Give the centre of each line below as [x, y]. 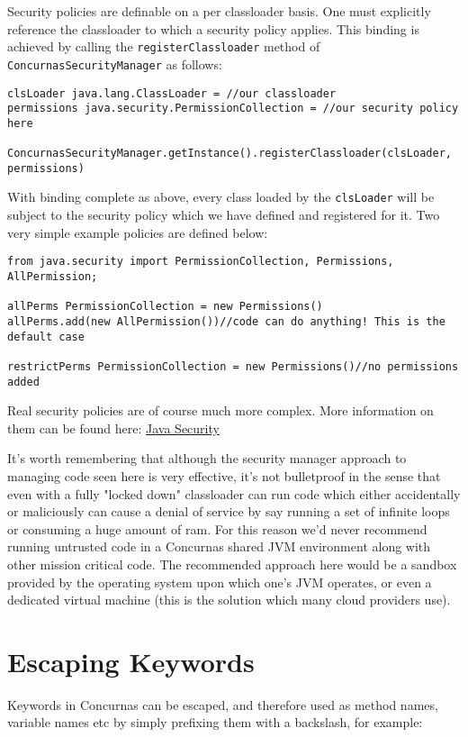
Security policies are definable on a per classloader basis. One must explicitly [219, 11]
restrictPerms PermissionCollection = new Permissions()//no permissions [233, 366]
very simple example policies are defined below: [138, 232]
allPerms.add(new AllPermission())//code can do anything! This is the [226, 321]
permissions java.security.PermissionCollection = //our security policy [233, 109]
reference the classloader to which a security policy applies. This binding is [213, 28]
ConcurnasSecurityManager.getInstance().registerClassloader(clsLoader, [229, 154]
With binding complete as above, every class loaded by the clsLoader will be [221, 197]
